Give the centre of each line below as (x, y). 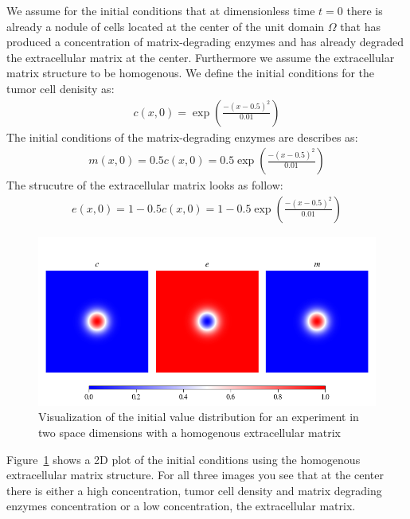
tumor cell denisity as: (61, 88)
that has (360, 26)
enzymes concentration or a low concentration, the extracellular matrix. (181, 506)
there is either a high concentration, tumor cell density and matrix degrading (194, 490)
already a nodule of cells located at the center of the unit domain (166, 26)
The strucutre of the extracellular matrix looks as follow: (145, 185)
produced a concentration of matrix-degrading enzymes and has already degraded (205, 42)
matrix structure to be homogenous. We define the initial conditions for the (191, 73)
